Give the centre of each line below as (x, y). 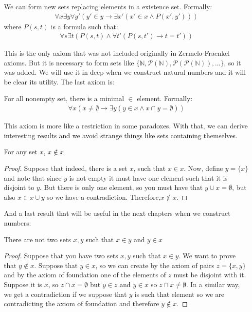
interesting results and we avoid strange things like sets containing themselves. (121, 135)
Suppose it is (23, 284)
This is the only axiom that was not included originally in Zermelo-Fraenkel (117, 53)
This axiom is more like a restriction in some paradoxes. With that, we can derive (126, 126)
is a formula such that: (84, 26)
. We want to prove (207, 256)
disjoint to (19, 187)
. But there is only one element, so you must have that (121, 187)
